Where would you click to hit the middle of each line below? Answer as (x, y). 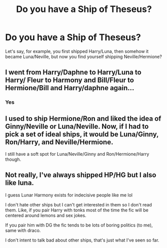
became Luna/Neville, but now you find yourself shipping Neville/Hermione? (84, 57)
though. (13, 159)
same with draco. (23, 230)
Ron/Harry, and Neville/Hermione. (59, 142)
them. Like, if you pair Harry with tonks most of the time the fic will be (77, 210)
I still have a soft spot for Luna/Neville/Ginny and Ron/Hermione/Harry (77, 154)
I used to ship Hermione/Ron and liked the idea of (83, 118)
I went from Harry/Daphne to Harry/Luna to (73, 72)
